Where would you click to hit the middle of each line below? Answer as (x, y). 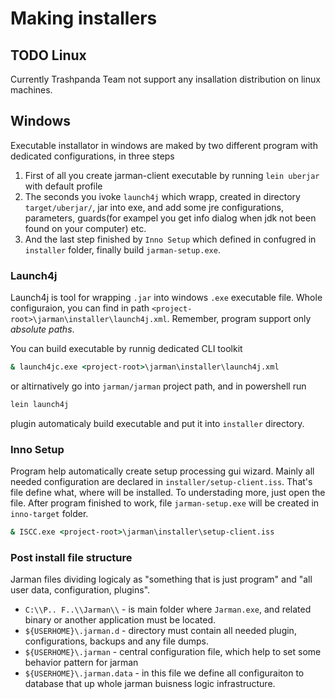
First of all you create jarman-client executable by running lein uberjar (172, 175)
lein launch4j (40, 404)
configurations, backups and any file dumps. (117, 641)
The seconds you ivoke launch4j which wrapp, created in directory (162, 196)
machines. (31, 90)
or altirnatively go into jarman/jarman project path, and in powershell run (158, 386)
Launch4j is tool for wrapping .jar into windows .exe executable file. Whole (166, 298)
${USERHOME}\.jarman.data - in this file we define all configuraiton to (164, 673)
